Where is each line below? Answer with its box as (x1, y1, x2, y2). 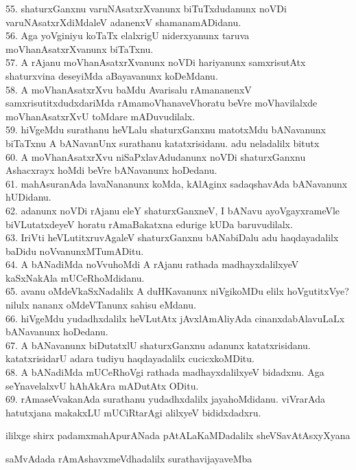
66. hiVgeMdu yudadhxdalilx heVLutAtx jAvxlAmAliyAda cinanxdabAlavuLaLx (5, 311, 345, 325)
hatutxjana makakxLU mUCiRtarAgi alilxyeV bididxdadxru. (5, 405, 261, 419)
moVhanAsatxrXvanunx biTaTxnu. (5, 41, 154, 56)
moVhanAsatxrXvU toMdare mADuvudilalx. (5, 109, 195, 123)
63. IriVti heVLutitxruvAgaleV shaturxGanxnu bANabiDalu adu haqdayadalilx (5, 230, 339, 245)
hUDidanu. (5, 190, 51, 204)
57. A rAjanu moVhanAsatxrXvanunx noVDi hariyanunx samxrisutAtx (5, 55, 306, 69)
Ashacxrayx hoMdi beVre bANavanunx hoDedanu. (5, 163, 217, 177)
